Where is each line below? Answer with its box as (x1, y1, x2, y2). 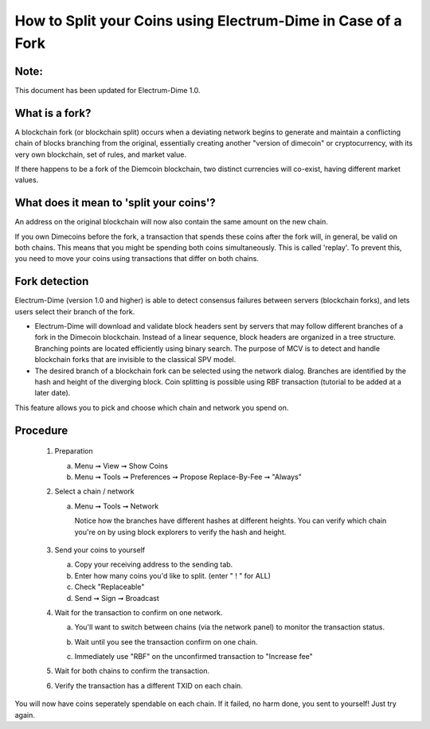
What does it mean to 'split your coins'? (14, 196, 217, 210)
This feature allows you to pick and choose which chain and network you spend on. (14, 403, 289, 412)
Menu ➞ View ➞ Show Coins (74, 461, 169, 470)
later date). (34, 388, 71, 398)
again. (14, 710, 36, 719)
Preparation (54, 446, 93, 456)
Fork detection (14, 275, 89, 288)
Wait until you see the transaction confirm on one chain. (74, 637, 258, 646)
